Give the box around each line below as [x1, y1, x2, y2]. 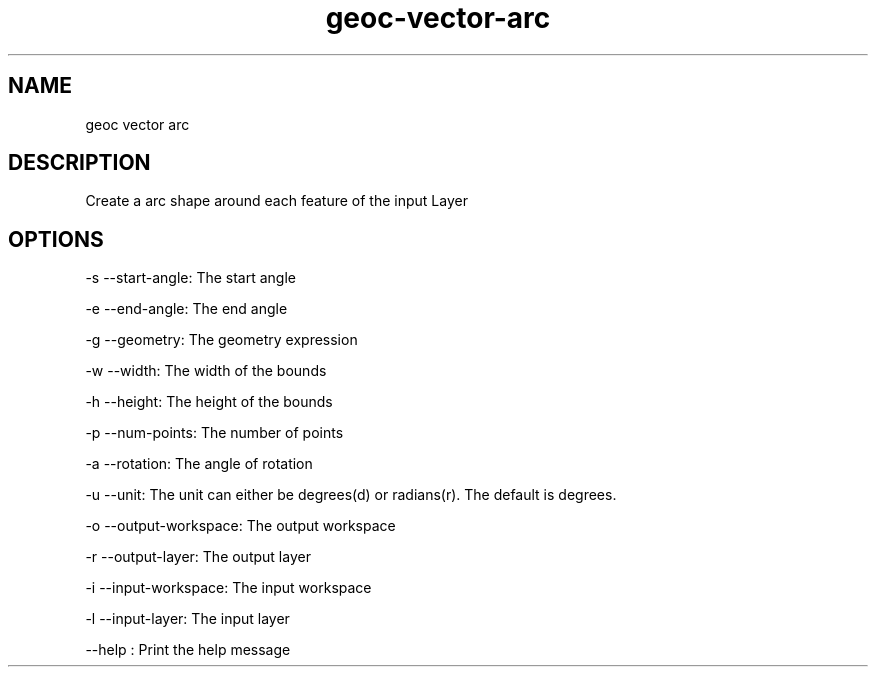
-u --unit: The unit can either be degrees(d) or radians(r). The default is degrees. [85, 486, 617, 504]
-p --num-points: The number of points [85, 424, 344, 442]
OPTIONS [8, 226, 104, 252]
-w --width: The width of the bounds [85, 362, 327, 380]
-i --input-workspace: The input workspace [85, 579, 372, 597]
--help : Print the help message [85, 641, 291, 659]
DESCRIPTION [8, 150, 151, 176]
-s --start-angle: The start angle [85, 269, 297, 287]
